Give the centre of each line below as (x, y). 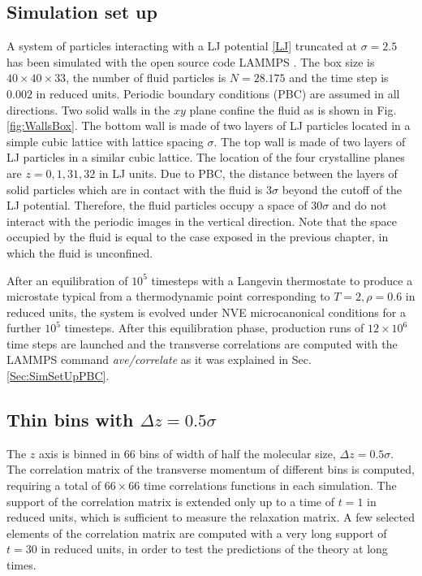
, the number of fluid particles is (146, 78)
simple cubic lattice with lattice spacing (105, 141)
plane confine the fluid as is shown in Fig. (293, 109)
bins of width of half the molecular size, (237, 453)
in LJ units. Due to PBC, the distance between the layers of (248, 173)
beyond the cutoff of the (342, 189)
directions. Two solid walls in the (88, 109)
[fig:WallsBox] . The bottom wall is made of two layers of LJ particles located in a (209, 126)
